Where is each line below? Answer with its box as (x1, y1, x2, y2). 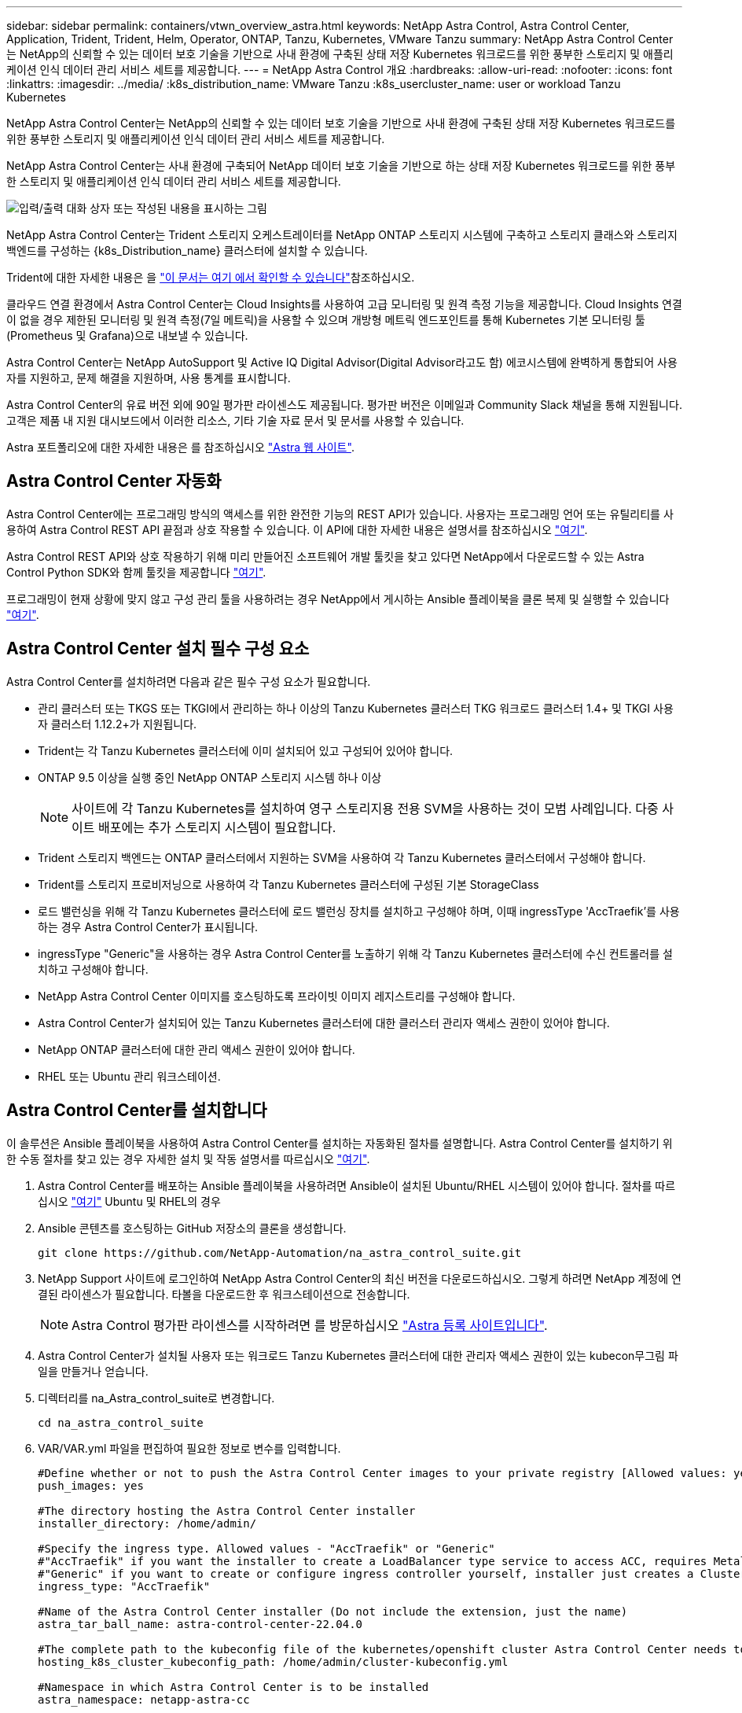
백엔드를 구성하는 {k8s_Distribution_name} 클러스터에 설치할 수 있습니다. (6, 244, 368, 257)
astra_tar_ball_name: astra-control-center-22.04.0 (38, 1617, 363, 1630)
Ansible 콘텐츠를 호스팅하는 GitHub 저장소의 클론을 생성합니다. (38, 1221, 347, 1235)
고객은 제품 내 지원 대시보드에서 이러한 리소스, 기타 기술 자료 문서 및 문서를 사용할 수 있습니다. (6, 414, 465, 427)
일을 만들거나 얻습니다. (38, 1364, 149, 1378)
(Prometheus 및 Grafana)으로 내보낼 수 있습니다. (6, 329, 248, 342)
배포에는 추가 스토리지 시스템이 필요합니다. (98, 819, 336, 835)
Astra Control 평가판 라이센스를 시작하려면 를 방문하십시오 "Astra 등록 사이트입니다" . (72, 1317, 548, 1333)
